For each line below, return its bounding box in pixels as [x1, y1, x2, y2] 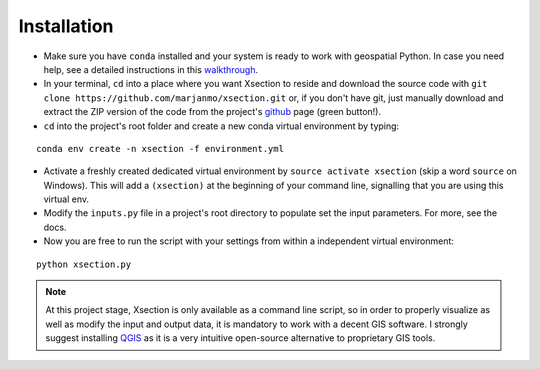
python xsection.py [36, 258, 132, 270]
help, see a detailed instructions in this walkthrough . [43, 63, 259, 75]
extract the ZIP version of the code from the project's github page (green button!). [43, 106, 382, 118]
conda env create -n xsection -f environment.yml [36, 143, 285, 154]
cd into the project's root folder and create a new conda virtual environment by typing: [43, 120, 400, 132]
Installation [18, 15, 114, 37]
